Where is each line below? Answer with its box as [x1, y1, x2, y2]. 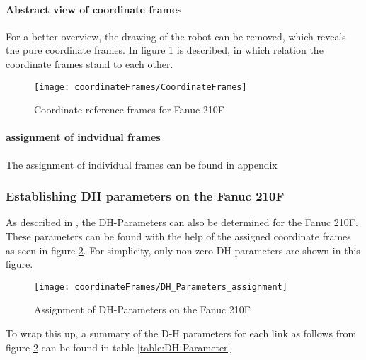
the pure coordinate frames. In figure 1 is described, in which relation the [6, 43, 324, 57]
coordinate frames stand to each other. [6, 56, 173, 71]
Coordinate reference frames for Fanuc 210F [34, 102, 224, 117]
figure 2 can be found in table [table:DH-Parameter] [6, 339, 231, 354]
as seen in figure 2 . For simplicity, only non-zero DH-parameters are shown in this [6, 242, 360, 257]
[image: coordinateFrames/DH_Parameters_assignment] [34, 281, 287, 292]
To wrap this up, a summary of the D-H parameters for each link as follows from [6, 326, 357, 341]
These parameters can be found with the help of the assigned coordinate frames [6, 229, 351, 244]
